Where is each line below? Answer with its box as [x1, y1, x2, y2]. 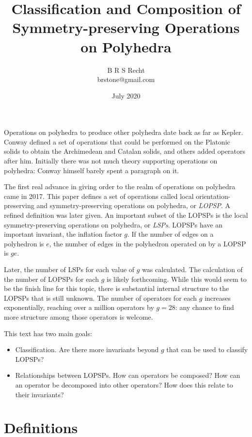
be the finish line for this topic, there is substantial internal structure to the [4, 283, 229, 293]
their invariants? [15, 389, 64, 399]
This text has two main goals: [4, 328, 92, 338]
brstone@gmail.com [97, 74, 155, 84]
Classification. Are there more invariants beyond [15, 344, 159, 355]
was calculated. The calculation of [142, 264, 243, 274]
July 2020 [111, 90, 141, 100]
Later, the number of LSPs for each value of [4, 264, 135, 274]
